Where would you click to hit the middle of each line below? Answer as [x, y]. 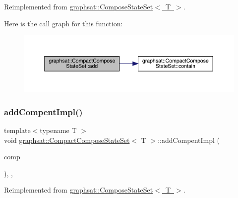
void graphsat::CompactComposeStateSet [67, 140]
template [17, 130]
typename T [58, 130]
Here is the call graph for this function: [63, 23]
